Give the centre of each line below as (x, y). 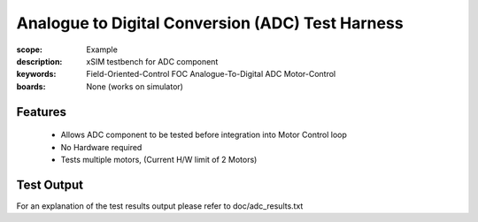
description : (39, 61)
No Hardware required (101, 147)
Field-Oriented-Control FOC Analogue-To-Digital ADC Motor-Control (211, 74)
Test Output (50, 184)
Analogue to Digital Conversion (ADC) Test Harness (210, 23)
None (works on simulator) (135, 86)
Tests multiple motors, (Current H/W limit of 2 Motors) (159, 159)
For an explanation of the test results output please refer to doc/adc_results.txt (160, 206)
